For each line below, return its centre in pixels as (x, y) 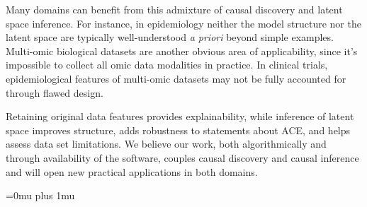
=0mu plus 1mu (40, 195)
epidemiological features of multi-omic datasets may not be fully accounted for (176, 78)
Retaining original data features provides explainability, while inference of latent (180, 116)
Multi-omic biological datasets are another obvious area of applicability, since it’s (182, 51)
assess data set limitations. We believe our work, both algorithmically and (166, 144)
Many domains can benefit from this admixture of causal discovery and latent (174, 9)
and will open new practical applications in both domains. (132, 171)
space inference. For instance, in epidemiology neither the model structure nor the (183, 23)
